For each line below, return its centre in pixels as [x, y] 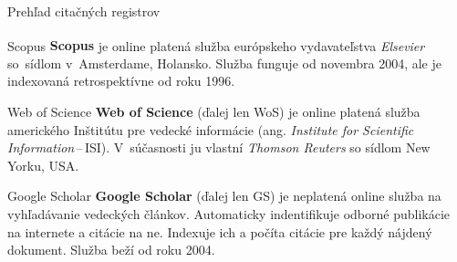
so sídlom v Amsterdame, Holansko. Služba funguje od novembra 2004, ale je [224, 63]
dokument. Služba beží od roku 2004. [111, 250]
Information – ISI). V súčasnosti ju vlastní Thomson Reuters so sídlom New [219, 147]
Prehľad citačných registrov [84, 11]
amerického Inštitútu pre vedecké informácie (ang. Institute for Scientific [211, 129]
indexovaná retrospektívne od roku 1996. [121, 81]
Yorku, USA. [43, 165]
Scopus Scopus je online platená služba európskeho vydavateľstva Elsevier [216, 45]
